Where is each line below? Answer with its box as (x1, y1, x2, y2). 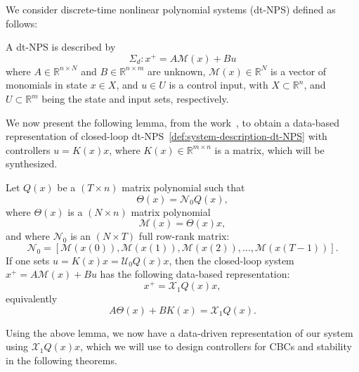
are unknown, (147, 63, 206, 78)
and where (6, 229, 51, 243)
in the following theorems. (6, 352, 117, 367)
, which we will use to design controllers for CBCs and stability (80, 339, 352, 354)
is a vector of (270, 63, 327, 78)
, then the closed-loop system (169, 252, 294, 267)
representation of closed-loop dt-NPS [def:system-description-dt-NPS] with (6, 129, 327, 143)
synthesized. (6, 156, 58, 171)
